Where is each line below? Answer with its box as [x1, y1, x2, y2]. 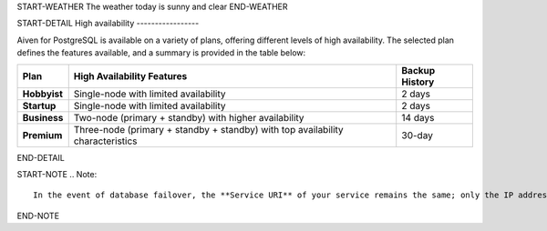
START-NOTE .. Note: [16, 168, 98, 179]
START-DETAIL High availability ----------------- [16, 18, 200, 29]
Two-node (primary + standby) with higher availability [73, 111, 304, 124]
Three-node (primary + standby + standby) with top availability [73, 123, 344, 136]
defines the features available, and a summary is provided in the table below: [16, 47, 306, 58]
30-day [401, 128, 433, 141]
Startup [22, 99, 57, 112]
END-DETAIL [16, 152, 66, 163]
